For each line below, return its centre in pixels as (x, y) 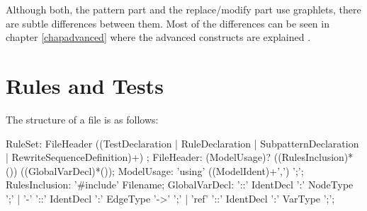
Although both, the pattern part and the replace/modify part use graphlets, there (183, 9)
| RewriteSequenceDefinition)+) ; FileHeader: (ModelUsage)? (139, 157)
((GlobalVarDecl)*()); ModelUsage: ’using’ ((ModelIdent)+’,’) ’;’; (162, 170)
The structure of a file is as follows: (82, 119)
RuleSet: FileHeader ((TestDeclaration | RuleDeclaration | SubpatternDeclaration (182, 143)
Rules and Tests (85, 85)
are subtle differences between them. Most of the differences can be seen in (168, 23)
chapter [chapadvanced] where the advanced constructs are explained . (158, 37)
